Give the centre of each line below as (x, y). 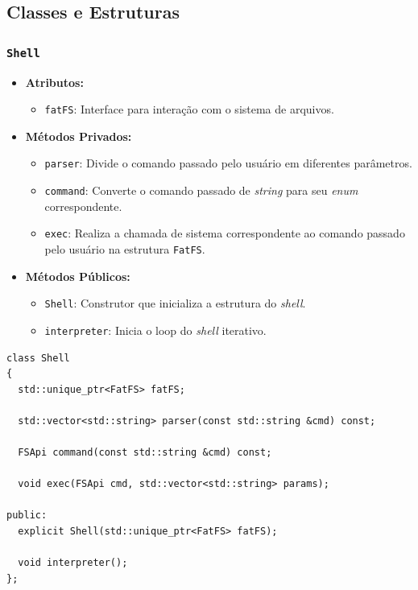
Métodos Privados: (79, 136)
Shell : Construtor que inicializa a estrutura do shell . (175, 303)
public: (27, 516)
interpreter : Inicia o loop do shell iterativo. (155, 330)
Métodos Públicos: (78, 276)
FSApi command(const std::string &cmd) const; (145, 453)
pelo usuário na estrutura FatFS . (125, 248)
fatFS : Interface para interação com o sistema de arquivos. (189, 109)
